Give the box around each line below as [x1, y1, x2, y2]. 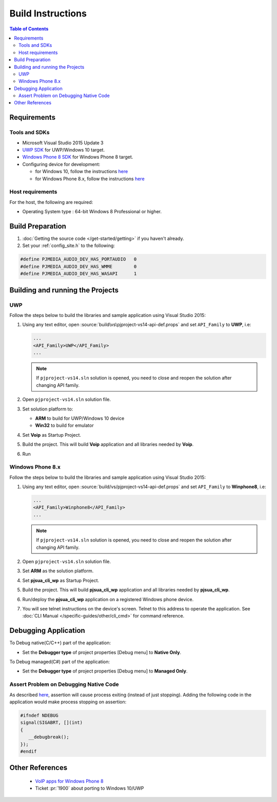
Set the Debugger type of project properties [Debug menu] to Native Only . [22, 649, 182, 655]
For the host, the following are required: [9, 199, 93, 205]
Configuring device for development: [22, 161, 100, 167]
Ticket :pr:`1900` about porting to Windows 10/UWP [35, 785, 144, 791]
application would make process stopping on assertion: [9, 699, 127, 705]
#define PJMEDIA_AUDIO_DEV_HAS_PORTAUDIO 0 [20, 256, 137, 262]
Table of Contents [9, 26, 49, 32]
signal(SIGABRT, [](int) [20, 720, 83, 725]
